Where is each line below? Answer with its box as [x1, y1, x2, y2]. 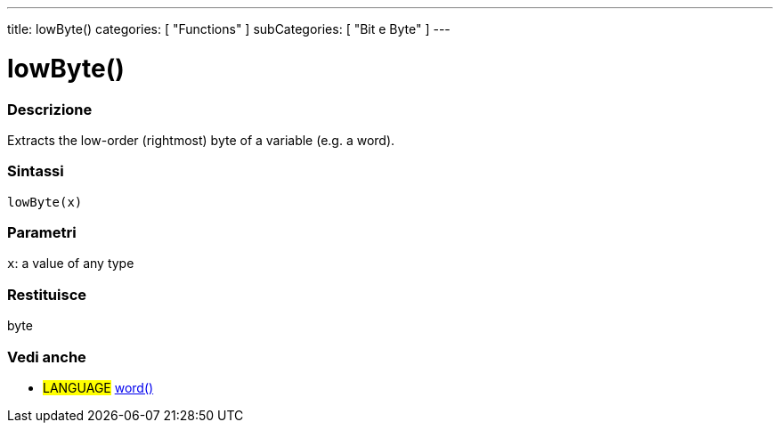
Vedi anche [7, 347, 86, 366]
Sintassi [7, 162, 64, 181]
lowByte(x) [7, 194, 83, 209]
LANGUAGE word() [43, 379, 154, 395]
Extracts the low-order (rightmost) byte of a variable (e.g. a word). [7, 132, 395, 148]
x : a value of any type [7, 256, 134, 272]
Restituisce [7, 285, 87, 304]
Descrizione [7, 100, 93, 118]
